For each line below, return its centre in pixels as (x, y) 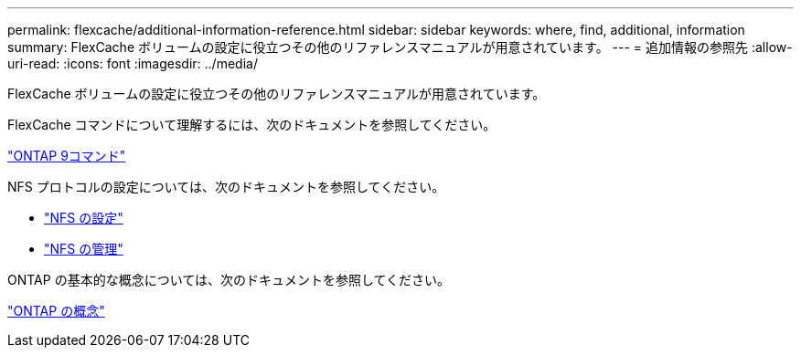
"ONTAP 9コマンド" (67, 156)
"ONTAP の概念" (56, 311)
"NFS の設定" (84, 218)
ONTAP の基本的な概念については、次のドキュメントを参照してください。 (229, 280)
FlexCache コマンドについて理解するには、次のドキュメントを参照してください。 (252, 125)
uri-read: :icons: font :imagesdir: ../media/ (133, 63)
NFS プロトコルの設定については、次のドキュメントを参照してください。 (226, 187)
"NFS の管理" (84, 249)
